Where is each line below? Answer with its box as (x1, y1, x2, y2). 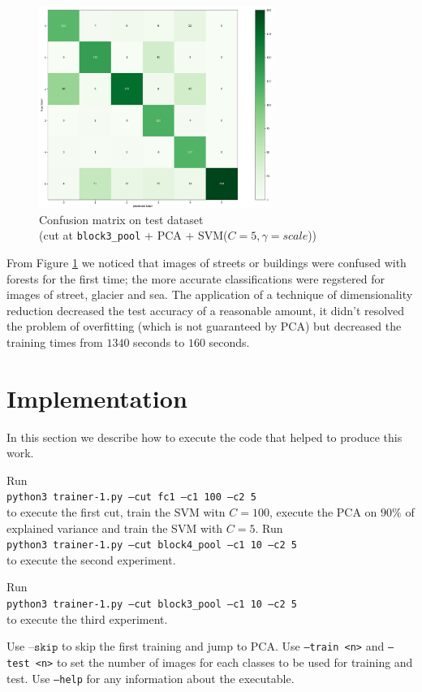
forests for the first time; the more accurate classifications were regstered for (6, 270, 385, 287)
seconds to (133, 333, 185, 350)
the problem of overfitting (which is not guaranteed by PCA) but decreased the (6, 318, 402, 335)
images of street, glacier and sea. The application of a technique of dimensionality (6, 286, 413, 303)
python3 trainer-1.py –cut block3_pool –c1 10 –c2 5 (6, 599, 297, 611)
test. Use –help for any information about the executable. (6, 669, 295, 686)
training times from (6, 333, 103, 350)
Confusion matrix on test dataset (39, 210, 204, 227)
